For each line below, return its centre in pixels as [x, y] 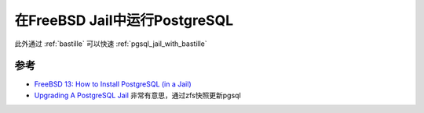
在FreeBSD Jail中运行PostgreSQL [124, 20]
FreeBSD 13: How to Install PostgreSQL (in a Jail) [113, 84]
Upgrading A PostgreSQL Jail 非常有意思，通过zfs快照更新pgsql [137, 95]
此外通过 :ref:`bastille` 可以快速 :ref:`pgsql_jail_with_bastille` [111, 44]
